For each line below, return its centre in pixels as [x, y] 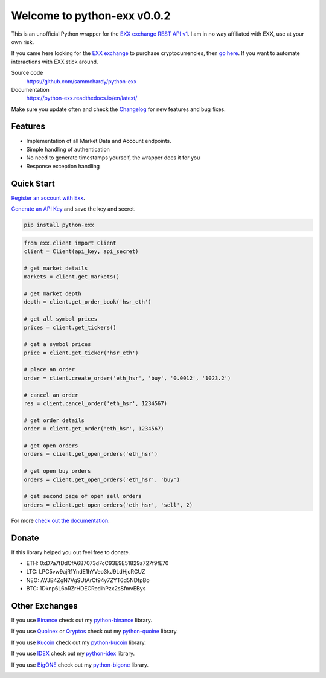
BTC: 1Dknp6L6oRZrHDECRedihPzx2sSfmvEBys [86, 589]
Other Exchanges [44, 606]
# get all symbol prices [61, 319]
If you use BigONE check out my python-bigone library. [80, 665]
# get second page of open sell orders [83, 496]
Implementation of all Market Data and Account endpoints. [99, 141]
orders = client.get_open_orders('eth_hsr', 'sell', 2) [108, 505]
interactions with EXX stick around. [55, 62]
